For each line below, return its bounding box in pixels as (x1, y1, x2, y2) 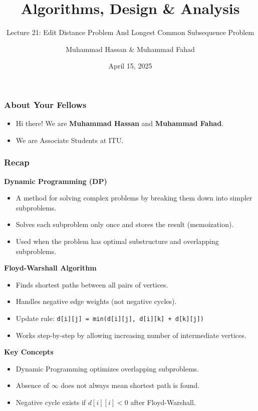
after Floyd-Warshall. (130, 396, 196, 407)
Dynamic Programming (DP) (4, 175, 107, 186)
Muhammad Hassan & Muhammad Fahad (66, 43, 195, 54)
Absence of (16, 380, 49, 390)
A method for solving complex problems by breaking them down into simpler (16, 192, 252, 203)
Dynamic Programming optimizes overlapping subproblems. (16, 363, 199, 373)
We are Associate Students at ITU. (16, 134, 124, 145)
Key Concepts (4, 346, 54, 357)
